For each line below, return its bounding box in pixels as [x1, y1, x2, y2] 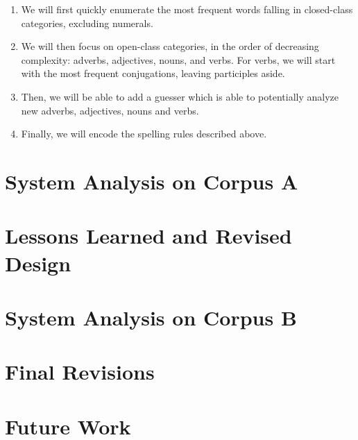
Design [5, 248, 71, 277]
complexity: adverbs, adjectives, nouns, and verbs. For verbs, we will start [21, 52, 336, 67]
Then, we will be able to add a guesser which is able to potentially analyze [21, 89, 339, 103]
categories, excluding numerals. [21, 15, 153, 30]
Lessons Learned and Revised [5, 221, 292, 250]
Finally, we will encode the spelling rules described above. [21, 126, 267, 141]
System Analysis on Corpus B [5, 303, 297, 331]
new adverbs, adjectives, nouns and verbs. [21, 103, 199, 117]
